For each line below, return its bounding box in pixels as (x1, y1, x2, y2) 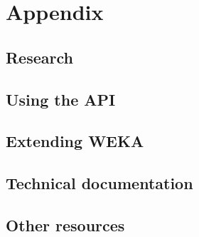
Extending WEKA (6, 130, 144, 152)
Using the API (6, 88, 116, 110)
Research (6, 46, 73, 68)
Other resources (6, 213, 125, 236)
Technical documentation (6, 172, 193, 194)
